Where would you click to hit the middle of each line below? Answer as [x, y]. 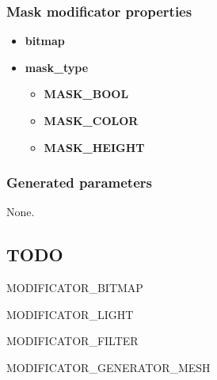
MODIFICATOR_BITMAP [75, 288]
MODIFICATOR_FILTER [72, 341]
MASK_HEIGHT [94, 147]
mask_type [57, 67]
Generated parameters [79, 182]
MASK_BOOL [86, 94]
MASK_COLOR [91, 120]
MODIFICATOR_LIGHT [70, 314]
